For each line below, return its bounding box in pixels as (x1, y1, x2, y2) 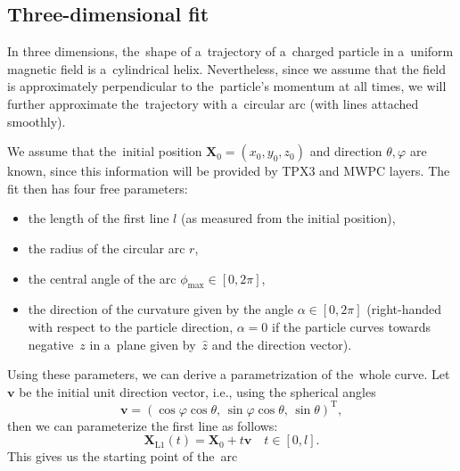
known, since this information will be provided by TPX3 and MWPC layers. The (7, 161, 450, 180)
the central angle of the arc (28, 269, 177, 287)
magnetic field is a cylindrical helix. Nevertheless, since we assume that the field (7, 59, 447, 78)
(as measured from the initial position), (180, 209, 396, 227)
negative (28, 335, 74, 353)
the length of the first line (28, 209, 169, 227)
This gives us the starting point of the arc (7, 447, 238, 466)
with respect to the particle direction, (28, 317, 234, 335)
